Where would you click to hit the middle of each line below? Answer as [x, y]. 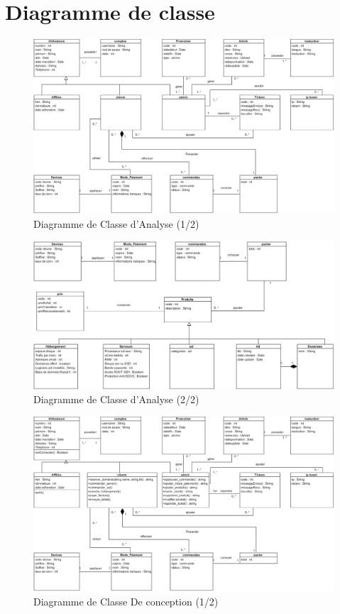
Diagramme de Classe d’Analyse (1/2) [116, 224]
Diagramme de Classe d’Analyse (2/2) [116, 399]
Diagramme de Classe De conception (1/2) [126, 601]
